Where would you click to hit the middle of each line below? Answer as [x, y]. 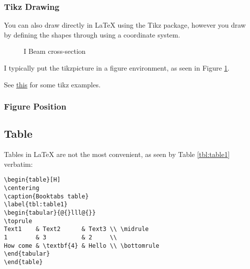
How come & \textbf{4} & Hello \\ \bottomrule [82, 246]
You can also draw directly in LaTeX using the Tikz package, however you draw [125, 25]
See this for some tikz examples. [52, 84]
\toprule [18, 221]
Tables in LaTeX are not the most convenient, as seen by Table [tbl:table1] [117, 154]
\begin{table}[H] [32, 180]
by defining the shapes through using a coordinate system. [92, 34]
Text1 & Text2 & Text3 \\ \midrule [76, 229]
